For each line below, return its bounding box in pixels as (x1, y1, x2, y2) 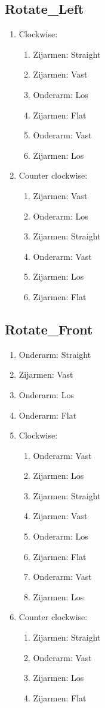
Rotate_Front (5, 319, 93, 338)
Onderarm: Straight (18, 348, 91, 360)
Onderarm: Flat (18, 408, 77, 421)
